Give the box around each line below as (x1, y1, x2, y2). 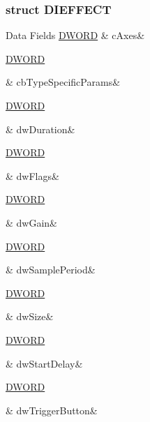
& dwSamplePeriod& (6, 262, 96, 277)
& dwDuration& (6, 121, 75, 136)
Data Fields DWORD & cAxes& (6, 28, 145, 43)
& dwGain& (6, 215, 58, 229)
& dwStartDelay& (6, 356, 83, 370)
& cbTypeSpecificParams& (6, 75, 121, 89)
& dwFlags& (6, 168, 59, 183)
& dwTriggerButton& (6, 402, 98, 417)
